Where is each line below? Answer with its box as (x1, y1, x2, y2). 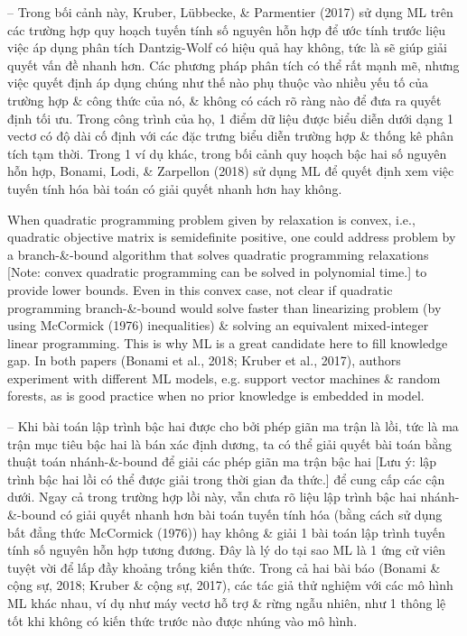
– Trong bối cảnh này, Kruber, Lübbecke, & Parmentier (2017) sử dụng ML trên (7, 3, 453, 21)
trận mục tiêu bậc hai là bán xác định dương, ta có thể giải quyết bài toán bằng (7, 434, 453, 453)
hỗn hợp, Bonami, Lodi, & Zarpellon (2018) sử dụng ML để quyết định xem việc (7, 161, 454, 180)
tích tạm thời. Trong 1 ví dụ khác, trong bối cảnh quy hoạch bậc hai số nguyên (7, 143, 447, 162)
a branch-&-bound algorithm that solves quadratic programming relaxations (7, 244, 429, 263)
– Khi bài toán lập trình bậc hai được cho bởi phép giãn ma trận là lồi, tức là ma (7, 417, 459, 436)
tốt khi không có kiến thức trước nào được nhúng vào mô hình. (7, 611, 358, 630)
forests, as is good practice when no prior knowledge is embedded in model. (7, 386, 425, 405)
